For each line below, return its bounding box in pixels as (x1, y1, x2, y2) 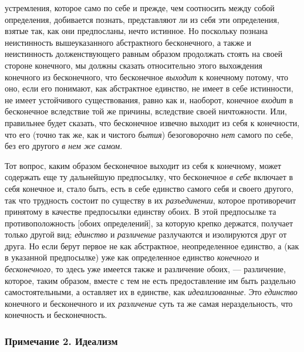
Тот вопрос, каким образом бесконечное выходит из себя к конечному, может (5, 159, 282, 171)
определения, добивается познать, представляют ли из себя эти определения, (5, 13, 279, 25)
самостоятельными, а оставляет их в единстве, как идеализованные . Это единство (5, 286, 298, 298)
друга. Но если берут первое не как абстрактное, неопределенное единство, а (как (5, 239, 299, 252)
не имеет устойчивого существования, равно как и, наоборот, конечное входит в (5, 93, 293, 106)
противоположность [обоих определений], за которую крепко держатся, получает (5, 216, 293, 229)
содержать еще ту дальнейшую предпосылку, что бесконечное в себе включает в (5, 171, 293, 183)
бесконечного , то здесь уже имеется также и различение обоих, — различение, (5, 263, 286, 275)
